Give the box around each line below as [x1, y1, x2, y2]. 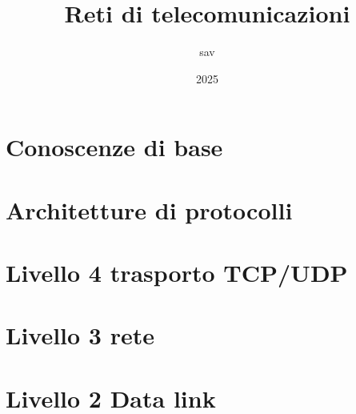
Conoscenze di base [6, 131, 223, 163]
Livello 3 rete [6, 319, 154, 352]
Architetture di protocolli [6, 193, 293, 226]
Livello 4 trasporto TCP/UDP [6, 256, 348, 289]
